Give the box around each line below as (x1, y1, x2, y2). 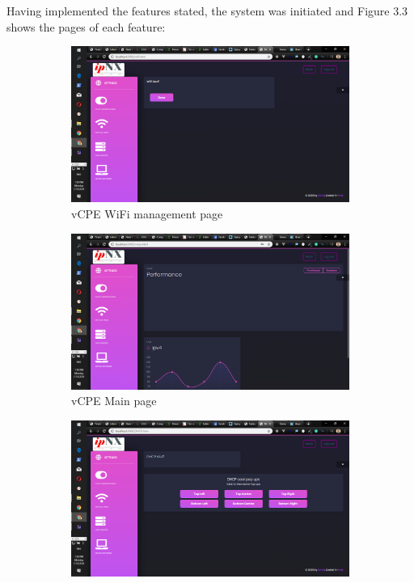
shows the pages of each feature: (6, 18, 166, 35)
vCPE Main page (71, 392, 157, 409)
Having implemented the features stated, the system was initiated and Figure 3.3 (6, 2, 408, 19)
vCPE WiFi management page (71, 205, 223, 222)
